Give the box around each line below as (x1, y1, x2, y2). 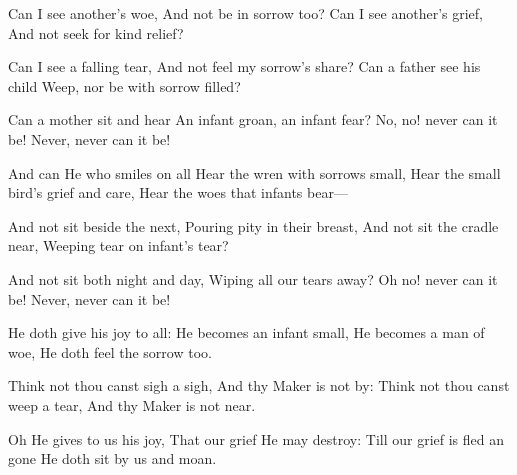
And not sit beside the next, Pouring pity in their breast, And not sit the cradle (8, 215, 499, 236)
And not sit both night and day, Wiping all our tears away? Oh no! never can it (8, 268, 498, 289)
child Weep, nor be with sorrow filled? (8, 75, 241, 96)
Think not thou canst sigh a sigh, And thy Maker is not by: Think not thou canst (8, 375, 510, 396)
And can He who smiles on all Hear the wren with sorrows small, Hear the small (8, 162, 501, 183)
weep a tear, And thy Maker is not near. (8, 394, 256, 415)
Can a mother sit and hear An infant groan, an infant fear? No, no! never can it (8, 109, 498, 130)
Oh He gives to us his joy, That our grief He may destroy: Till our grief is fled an (8, 428, 505, 449)
